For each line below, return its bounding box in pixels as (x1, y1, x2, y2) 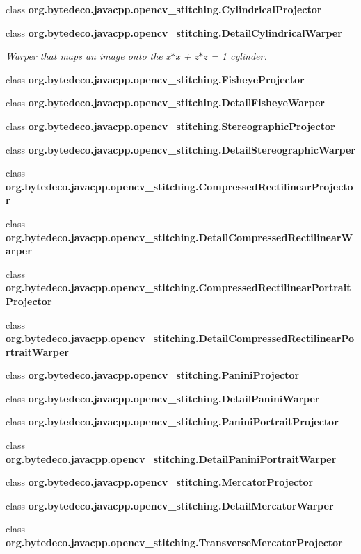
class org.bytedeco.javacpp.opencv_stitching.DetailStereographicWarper (6, 142, 355, 156)
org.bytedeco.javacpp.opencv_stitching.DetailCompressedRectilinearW (6, 229, 353, 244)
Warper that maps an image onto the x (6, 49, 171, 63)
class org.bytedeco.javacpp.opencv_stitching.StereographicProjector (6, 118, 335, 133)
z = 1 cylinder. (203, 49, 267, 63)
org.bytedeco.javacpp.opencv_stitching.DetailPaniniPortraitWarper (6, 451, 337, 466)
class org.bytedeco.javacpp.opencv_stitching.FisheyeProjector (6, 72, 305, 86)
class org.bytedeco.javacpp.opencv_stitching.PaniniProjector (6, 368, 300, 382)
